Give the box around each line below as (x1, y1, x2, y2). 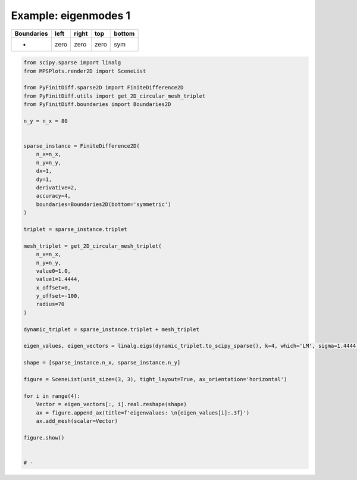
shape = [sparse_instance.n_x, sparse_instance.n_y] (23, 359, 181, 366)
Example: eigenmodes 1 (11, 9, 131, 22)
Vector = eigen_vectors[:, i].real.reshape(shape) (36, 401, 187, 408)
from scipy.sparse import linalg (23, 60, 121, 66)
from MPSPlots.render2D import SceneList (23, 67, 146, 74)
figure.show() (23, 434, 65, 441)
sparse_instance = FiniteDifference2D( (23, 143, 140, 149)
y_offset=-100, (36, 292, 80, 300)
